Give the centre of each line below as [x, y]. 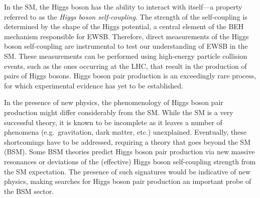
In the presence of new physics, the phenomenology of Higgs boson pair [114, 102]
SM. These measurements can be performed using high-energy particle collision [126, 56]
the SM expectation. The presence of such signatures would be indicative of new [127, 171]
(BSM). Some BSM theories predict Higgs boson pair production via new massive [129, 152]
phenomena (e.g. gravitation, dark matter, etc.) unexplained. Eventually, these [125, 132]
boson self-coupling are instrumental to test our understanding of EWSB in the [126, 46]
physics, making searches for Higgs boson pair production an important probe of [128, 181]
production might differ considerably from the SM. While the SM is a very [119, 112]
